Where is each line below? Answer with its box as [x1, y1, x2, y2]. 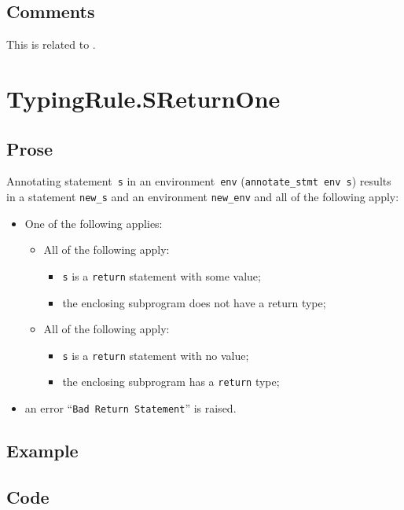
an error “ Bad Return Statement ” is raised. [24, 400, 237, 416]
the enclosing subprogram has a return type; [62, 373, 280, 390]
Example [6, 438, 79, 463]
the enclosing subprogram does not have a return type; [62, 294, 326, 310]
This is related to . [6, 36, 96, 53]
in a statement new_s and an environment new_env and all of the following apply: [6, 189, 399, 205]
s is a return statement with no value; [62, 347, 249, 363]
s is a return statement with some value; [62, 267, 261, 284]
